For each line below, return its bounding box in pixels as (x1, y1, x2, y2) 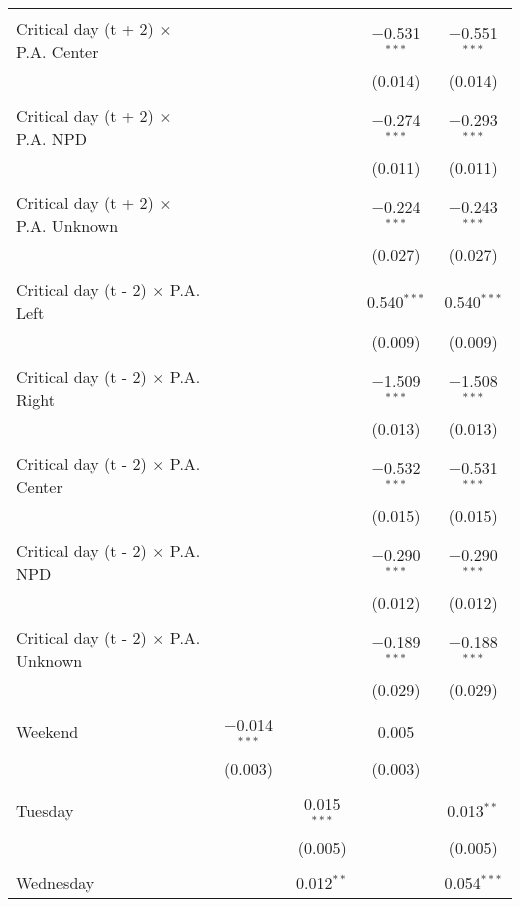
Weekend (16, 720, 79, 744)
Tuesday (16, 799, 74, 823)
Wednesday (16, 870, 95, 894)
